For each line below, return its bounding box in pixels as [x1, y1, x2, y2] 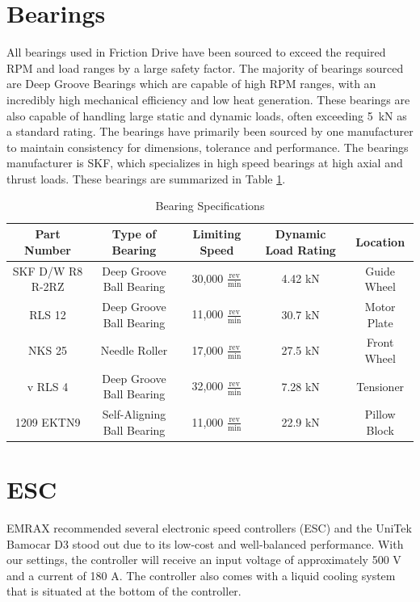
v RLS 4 [27, 377, 69, 394]
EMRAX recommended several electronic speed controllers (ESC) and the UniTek [6, 520, 412, 537]
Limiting [192, 225, 241, 242]
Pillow [364, 406, 396, 423]
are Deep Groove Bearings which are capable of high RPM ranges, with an [6, 75, 376, 92]
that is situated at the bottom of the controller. [6, 583, 241, 600]
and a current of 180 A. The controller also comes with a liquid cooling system [6, 566, 396, 583]
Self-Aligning [102, 406, 166, 423]
